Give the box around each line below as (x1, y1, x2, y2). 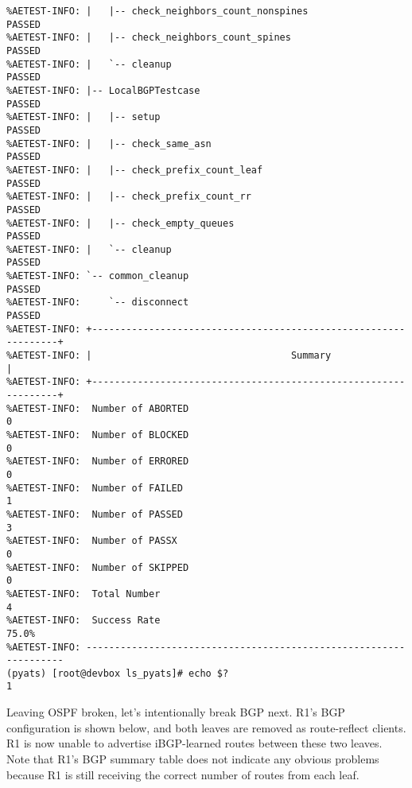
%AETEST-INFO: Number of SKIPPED (6, 561, 189, 573)
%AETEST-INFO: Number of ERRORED (6, 456, 189, 468)
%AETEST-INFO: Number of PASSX (6, 535, 177, 547)
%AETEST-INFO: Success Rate (6, 615, 161, 627)
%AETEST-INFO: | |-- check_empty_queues (6, 217, 235, 229)
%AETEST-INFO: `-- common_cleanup (6, 270, 189, 282)
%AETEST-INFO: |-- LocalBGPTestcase (6, 84, 200, 96)
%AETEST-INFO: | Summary (6, 350, 332, 362)
